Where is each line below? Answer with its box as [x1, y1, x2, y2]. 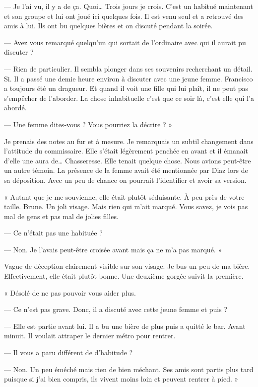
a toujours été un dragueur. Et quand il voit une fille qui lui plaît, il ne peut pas [4, 83, 249, 93]
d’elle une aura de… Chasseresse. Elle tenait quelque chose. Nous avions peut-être [4, 155, 251, 165]
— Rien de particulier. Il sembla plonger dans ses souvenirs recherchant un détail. [4, 63, 253, 74]
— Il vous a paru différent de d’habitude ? [4, 347, 133, 358]
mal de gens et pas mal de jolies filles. [4, 211, 119, 221]
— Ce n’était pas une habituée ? [4, 228, 103, 238]
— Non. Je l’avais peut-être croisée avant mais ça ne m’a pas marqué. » [4, 244, 222, 254]
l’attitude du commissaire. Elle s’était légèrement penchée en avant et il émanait [4, 146, 249, 156]
